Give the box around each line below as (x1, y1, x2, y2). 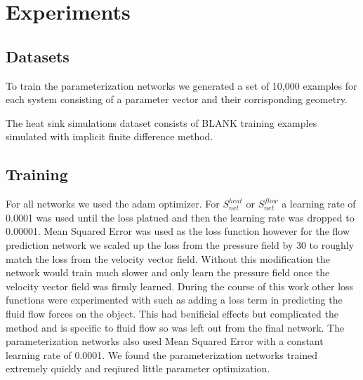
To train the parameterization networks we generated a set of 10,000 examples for (6, 78, 357, 93)
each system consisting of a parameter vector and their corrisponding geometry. (6, 92, 348, 107)
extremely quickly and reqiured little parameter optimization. (6, 361, 270, 376)
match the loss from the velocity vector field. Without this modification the (6, 251, 330, 266)
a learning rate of (282, 196, 356, 211)
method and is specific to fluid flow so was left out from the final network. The (6, 320, 345, 334)
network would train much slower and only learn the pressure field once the (6, 265, 330, 280)
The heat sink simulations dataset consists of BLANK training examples (6, 115, 317, 130)
